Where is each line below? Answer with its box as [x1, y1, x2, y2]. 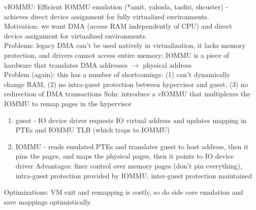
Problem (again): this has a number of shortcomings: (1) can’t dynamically [4, 69, 230, 80]
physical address [143, 59, 192, 70]
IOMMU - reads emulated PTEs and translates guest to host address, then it [15, 141, 249, 151]
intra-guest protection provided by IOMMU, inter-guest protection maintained [15, 170, 252, 180]
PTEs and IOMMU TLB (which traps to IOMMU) [15, 125, 170, 135]
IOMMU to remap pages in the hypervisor [4, 98, 132, 108]
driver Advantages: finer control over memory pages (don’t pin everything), [15, 160, 242, 170]
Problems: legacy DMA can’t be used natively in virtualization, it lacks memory [4, 40, 246, 50]
